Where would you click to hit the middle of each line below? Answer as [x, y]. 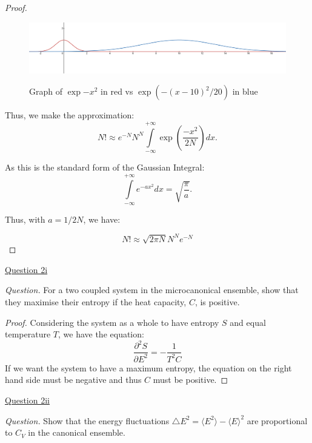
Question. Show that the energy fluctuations [87, 420]
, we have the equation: [101, 334]
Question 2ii [27, 400]
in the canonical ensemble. [77, 432]
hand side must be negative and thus [73, 380]
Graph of [46, 91]
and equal [248, 322]
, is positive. [217, 302]
